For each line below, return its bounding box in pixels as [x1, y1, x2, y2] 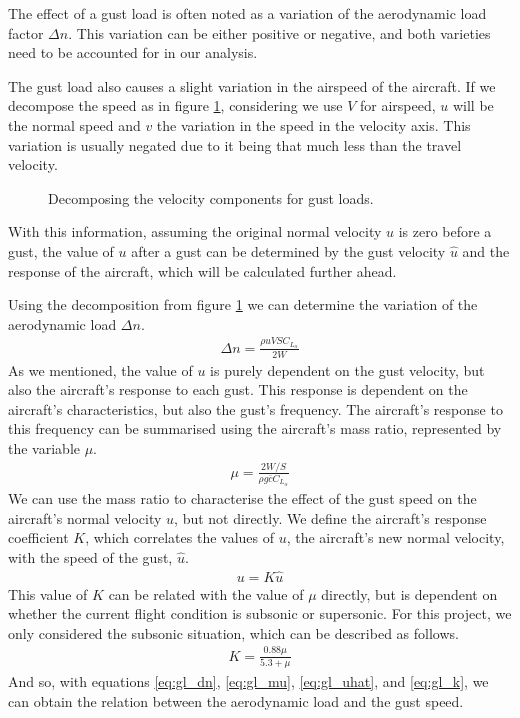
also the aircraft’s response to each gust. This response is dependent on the [8, 379, 468, 400]
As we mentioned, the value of [8, 359, 193, 380]
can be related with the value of [108, 583, 304, 604]
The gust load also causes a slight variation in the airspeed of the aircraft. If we [8, 75, 496, 96]
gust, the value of [8, 240, 114, 261]
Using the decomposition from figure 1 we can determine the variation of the [8, 294, 478, 315]
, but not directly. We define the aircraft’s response [174, 507, 487, 528]
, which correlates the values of [85, 527, 275, 548]
